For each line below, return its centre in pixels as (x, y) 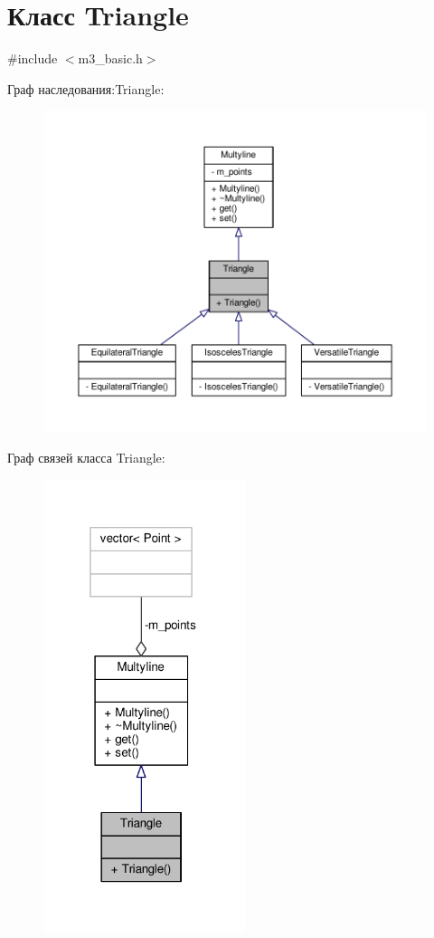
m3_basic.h (110, 58)
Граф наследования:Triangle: (86, 88)
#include (33, 58)
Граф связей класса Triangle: (86, 457)
